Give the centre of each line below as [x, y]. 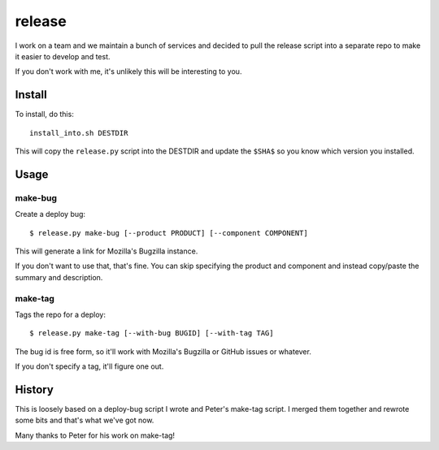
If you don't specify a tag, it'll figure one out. [89, 366]
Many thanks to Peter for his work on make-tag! [95, 435]
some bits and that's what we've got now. [85, 420]
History [35, 389]
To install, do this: [45, 115]
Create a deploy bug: [50, 214]
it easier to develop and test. [63, 56]
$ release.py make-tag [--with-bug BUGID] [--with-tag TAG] [152, 333]
